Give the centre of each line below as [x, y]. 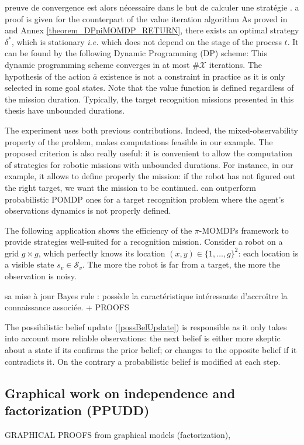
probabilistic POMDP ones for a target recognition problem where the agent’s [144, 199]
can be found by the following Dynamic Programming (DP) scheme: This [136, 53]
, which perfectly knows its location [102, 253]
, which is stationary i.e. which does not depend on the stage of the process [146, 41]
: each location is [268, 253]
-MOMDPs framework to [244, 230]
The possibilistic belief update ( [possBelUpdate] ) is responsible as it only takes [146, 326]
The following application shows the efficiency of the [99, 230]
